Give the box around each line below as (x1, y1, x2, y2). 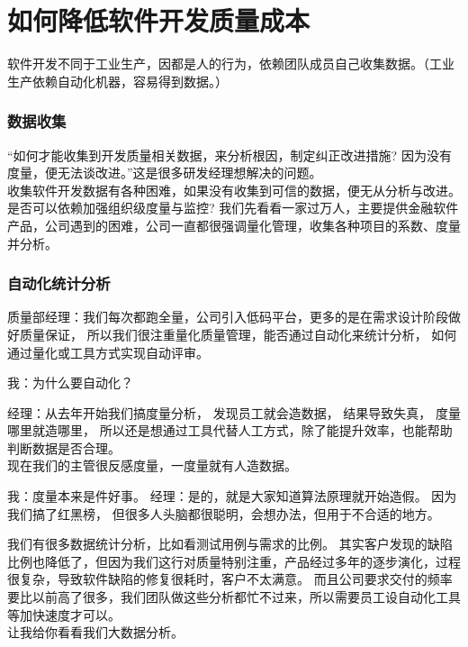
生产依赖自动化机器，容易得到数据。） (7, 71, 228, 90)
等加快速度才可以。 (7, 605, 121, 624)
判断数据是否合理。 (7, 438, 121, 457)
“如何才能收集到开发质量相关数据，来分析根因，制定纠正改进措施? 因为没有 (7, 145, 452, 164)
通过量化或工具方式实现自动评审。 (7, 342, 209, 361)
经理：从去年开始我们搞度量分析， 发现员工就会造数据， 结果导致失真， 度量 (7, 403, 461, 422)
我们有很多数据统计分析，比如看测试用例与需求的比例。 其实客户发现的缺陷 (7, 534, 453, 553)
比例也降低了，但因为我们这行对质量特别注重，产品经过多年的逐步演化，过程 (7, 551, 461, 570)
